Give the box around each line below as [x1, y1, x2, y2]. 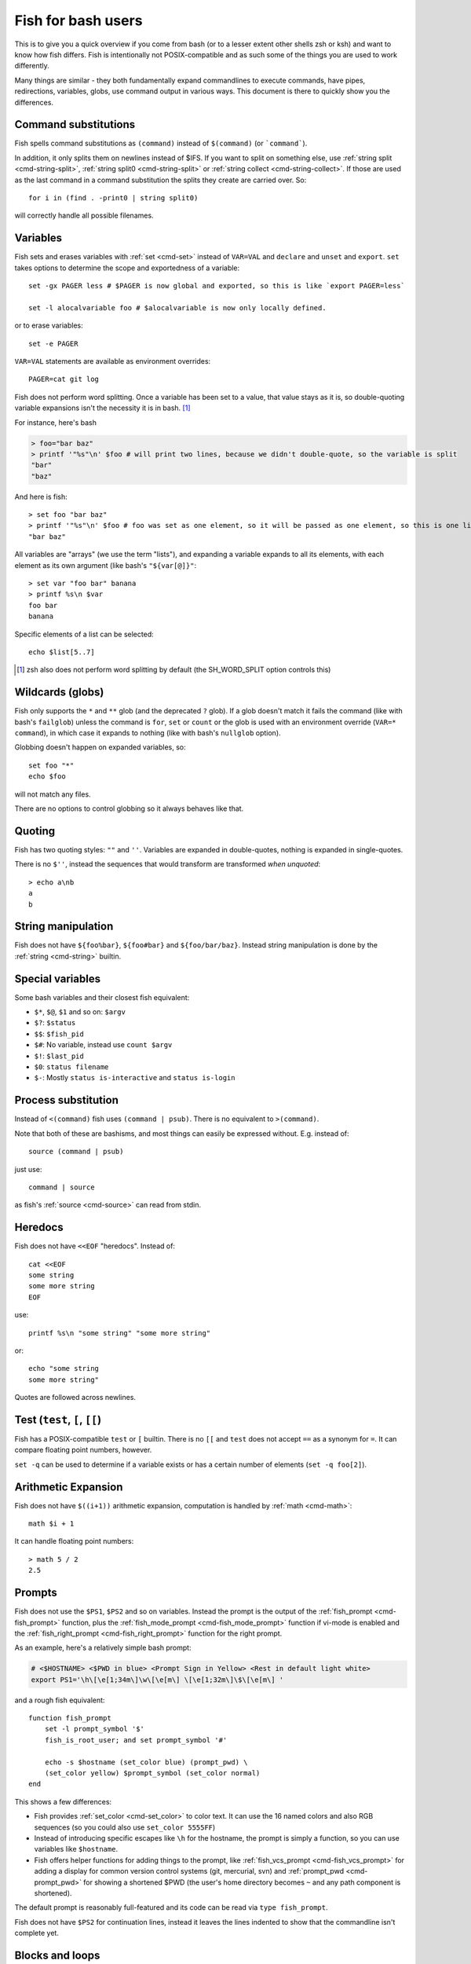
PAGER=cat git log [28, 375, 100, 384]
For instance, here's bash [14, 417, 97, 427]
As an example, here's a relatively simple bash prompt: [14, 1643, 192, 1653]
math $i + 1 [28, 1519, 75, 1528]
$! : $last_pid [34, 1051, 84, 1061]
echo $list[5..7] [28, 648, 95, 656]
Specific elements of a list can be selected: [14, 629, 154, 639]
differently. [14, 61, 50, 71]
